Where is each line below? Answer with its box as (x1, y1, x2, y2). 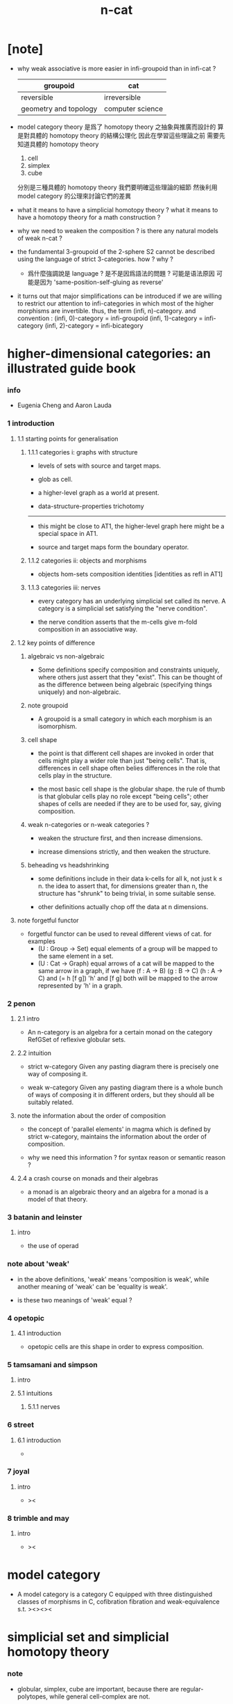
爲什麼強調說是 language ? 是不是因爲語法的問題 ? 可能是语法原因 (27, 269, 215, 277)
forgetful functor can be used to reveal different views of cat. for (27, 929, 212, 938)
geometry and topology (20, 104, 98, 113)
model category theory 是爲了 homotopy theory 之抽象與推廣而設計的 (17, 123, 216, 131)
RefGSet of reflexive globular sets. (27, 1036, 126, 1044)
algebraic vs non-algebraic (27, 652, 105, 660)
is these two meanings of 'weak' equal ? (17, 1295, 132, 1304)
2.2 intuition (17, 1049, 52, 1057)
